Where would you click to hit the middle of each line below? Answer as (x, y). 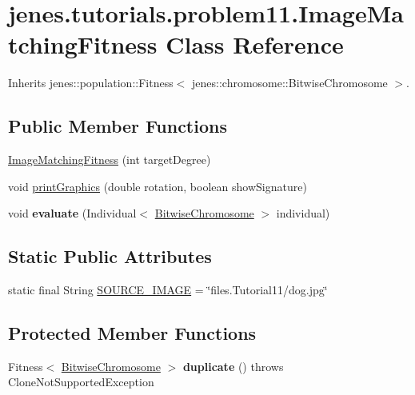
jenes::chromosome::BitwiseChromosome (290, 83)
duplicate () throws (233, 366)
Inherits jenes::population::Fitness (91, 83)
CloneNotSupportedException (81, 382)
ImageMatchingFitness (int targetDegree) (110, 160)
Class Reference (255, 44)
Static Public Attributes (110, 256)
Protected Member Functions (132, 333)
